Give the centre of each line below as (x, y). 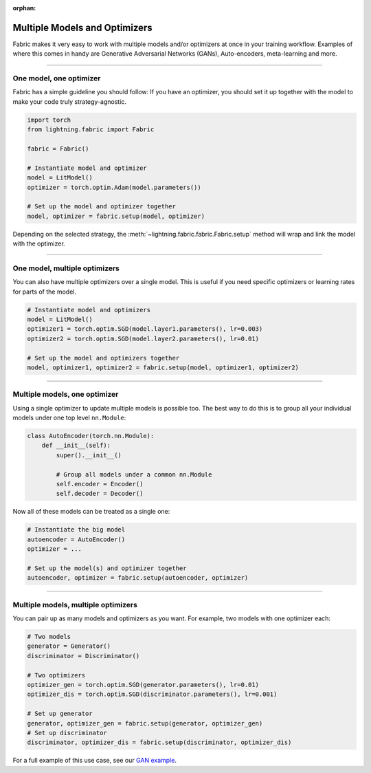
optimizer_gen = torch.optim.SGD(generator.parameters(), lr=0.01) (143, 685)
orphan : (24, 8)
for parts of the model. (45, 292)
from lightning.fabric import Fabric (91, 130)
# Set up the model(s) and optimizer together (107, 568)
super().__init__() (89, 455)
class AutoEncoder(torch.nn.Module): (91, 436)
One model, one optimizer (57, 78)
